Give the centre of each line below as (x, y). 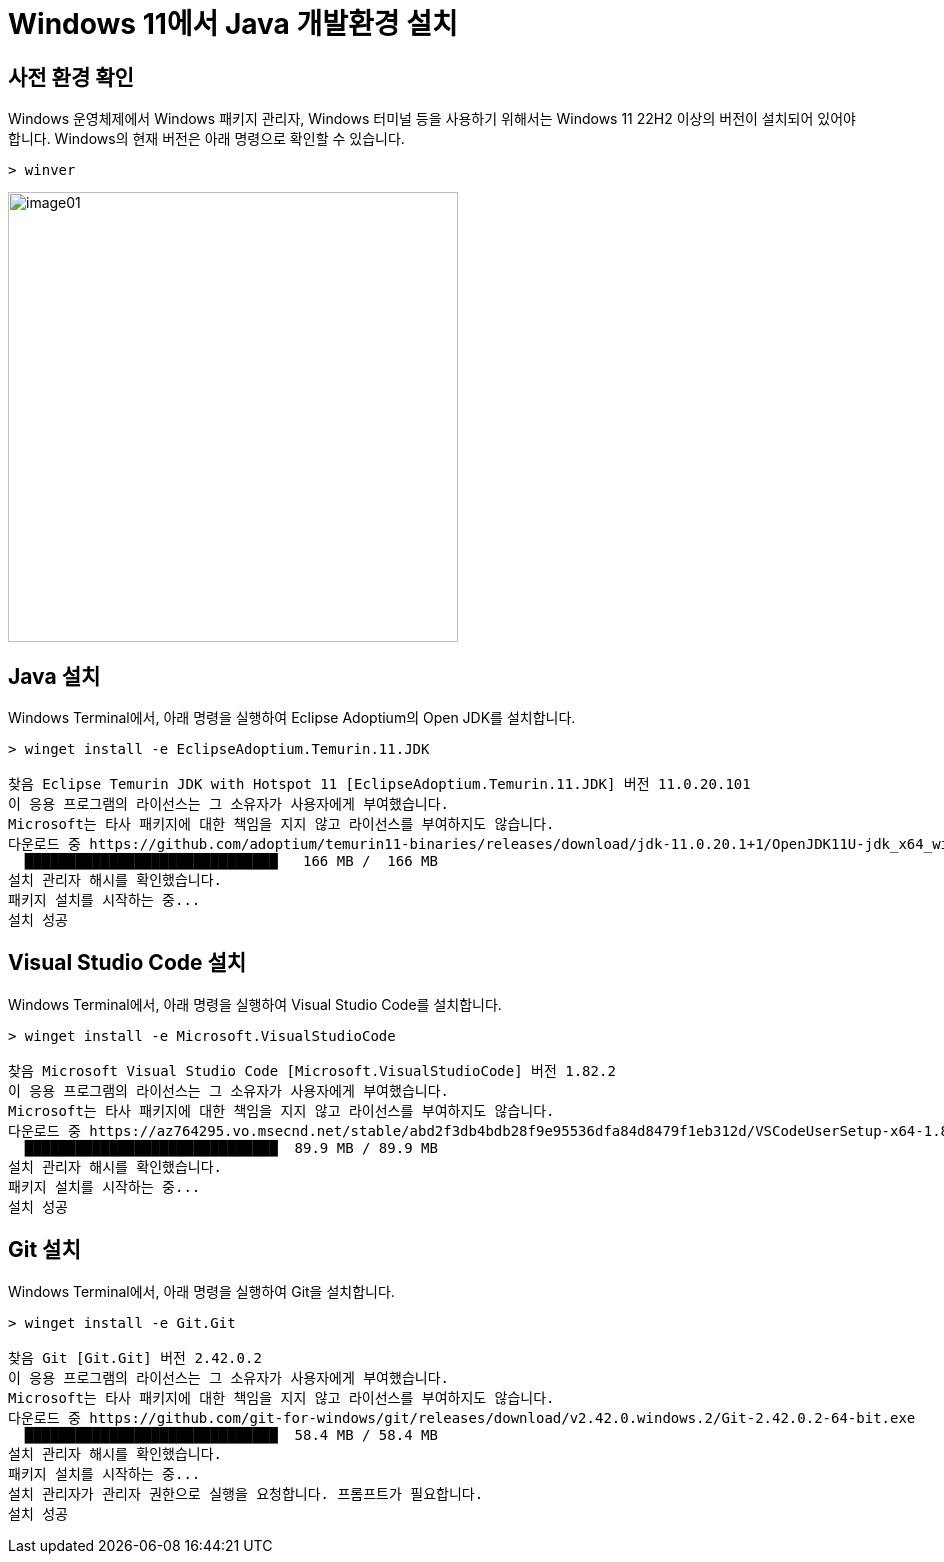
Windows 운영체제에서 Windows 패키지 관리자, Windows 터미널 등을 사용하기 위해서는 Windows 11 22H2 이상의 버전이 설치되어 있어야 (432, 119)
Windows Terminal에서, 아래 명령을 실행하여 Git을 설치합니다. (201, 1291)
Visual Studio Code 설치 (127, 963)
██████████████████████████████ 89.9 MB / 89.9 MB (231, 1147)
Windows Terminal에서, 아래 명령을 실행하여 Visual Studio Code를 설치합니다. (255, 1004)
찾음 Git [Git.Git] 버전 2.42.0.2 (135, 1357)
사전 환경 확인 (71, 77)
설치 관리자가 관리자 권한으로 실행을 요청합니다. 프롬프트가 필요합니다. (246, 1493)
